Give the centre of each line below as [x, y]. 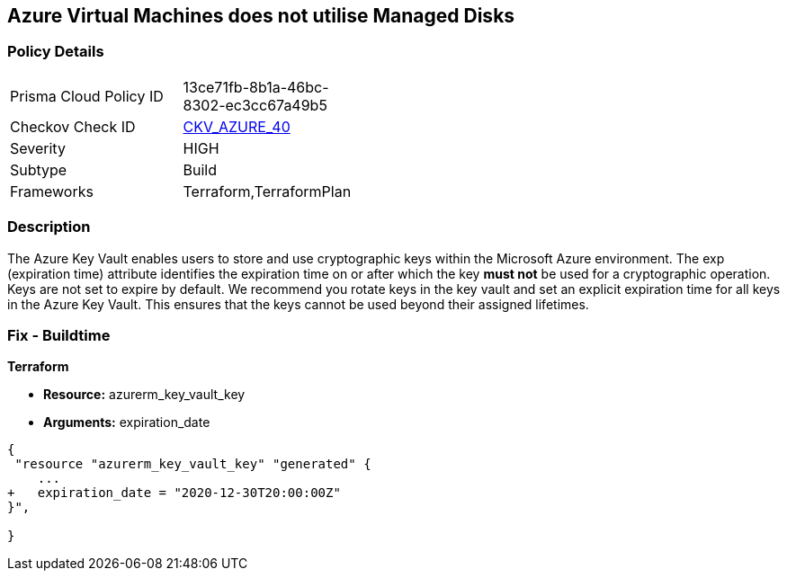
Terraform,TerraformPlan [267, 191]
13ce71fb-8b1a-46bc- [256, 87]
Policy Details [56, 52]
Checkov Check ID [73, 126]
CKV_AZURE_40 [237, 126]
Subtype [39, 169]
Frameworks [52, 191]
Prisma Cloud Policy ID [87, 96]
